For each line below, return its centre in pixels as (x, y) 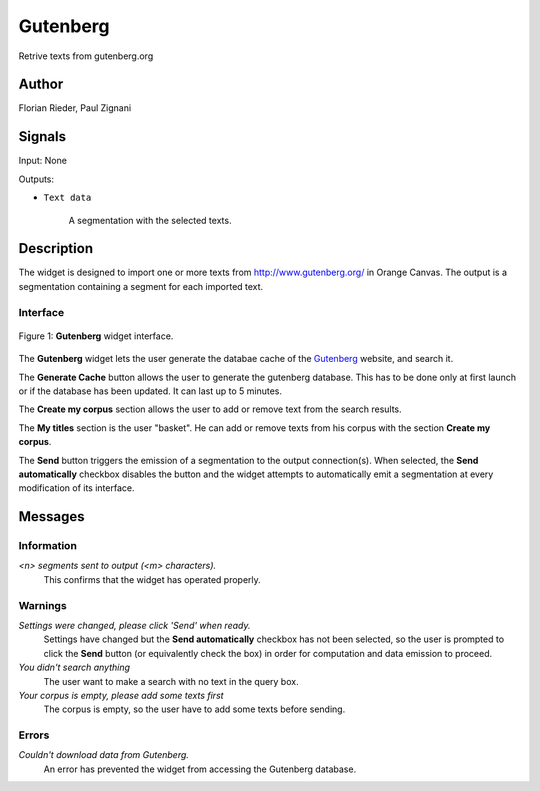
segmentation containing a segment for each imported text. (141, 286)
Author (41, 84)
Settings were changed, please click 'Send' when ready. (134, 625)
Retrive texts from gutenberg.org (86, 56)
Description (56, 248)
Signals (42, 136)
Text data (67, 198)
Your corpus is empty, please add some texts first (121, 695)
